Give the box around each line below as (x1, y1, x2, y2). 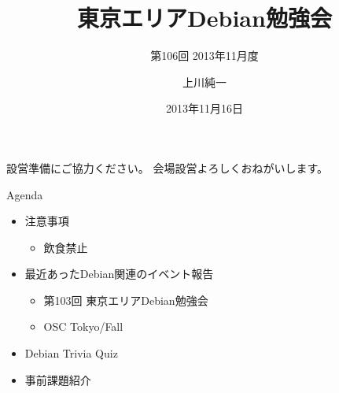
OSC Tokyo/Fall (43, 318, 123, 335)
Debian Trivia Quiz (24, 345, 118, 361)
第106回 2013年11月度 (150, 47, 259, 64)
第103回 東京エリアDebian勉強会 (43, 291, 208, 308)
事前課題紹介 (24, 371, 91, 387)
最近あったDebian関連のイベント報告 (24, 265, 214, 282)
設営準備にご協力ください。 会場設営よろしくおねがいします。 (6, 159, 328, 176)
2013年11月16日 (166, 100, 243, 117)
